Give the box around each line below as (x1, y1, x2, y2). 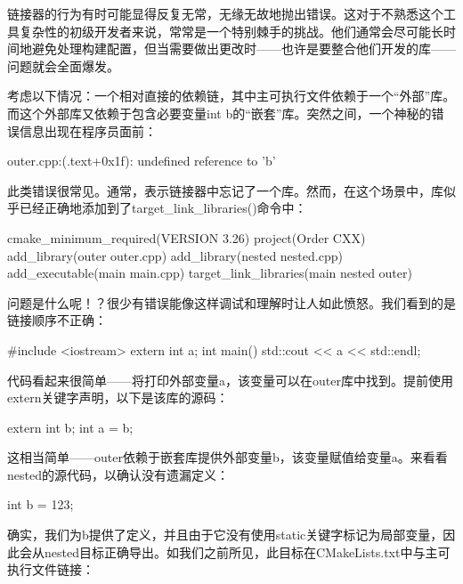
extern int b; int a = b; (7, 418, 134, 436)
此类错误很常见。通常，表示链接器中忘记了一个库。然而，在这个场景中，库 (7, 181, 443, 199)
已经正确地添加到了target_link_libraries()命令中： (19, 199, 307, 217)
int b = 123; (7, 495, 74, 514)
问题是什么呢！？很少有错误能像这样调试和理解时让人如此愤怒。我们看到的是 (7, 293, 456, 312)
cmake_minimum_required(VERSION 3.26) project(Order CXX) (7, 228, 366, 247)
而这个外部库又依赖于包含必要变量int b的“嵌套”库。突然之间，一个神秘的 (7, 103, 432, 122)
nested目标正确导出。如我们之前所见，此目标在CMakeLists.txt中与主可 (44, 542, 451, 561)
